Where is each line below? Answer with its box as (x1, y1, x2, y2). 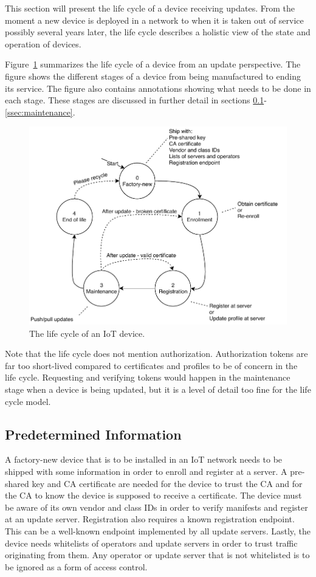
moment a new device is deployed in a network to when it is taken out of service (5, 13, 304, 26)
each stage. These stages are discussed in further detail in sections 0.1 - (5, 94, 267, 106)
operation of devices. (5, 37, 81, 50)
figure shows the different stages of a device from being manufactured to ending (5, 69, 301, 82)
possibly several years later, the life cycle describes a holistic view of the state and (5, 26, 311, 38)
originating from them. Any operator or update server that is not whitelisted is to (5, 548, 310, 561)
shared (5, 477, 29, 489)
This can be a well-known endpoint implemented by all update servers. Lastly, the (5, 525, 311, 537)
